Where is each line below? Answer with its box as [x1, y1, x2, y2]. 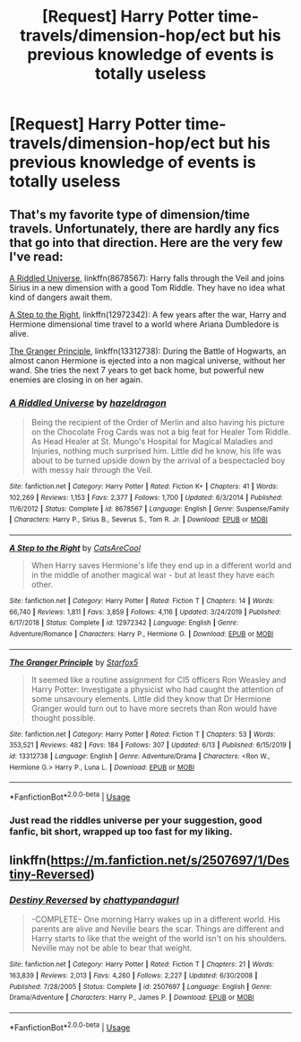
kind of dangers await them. [9, 292, 113, 302]
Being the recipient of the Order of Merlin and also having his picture [30, 417, 285, 428]
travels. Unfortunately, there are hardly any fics [9, 221, 280, 236]
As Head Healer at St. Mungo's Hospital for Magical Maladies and [30, 436, 273, 447]
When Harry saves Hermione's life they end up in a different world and [30, 559, 292, 571]
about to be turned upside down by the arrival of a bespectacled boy [30, 455, 286, 466]
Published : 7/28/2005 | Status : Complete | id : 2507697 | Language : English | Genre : [9, 982, 272, 991]
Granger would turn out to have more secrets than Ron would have [30, 703, 278, 714]
